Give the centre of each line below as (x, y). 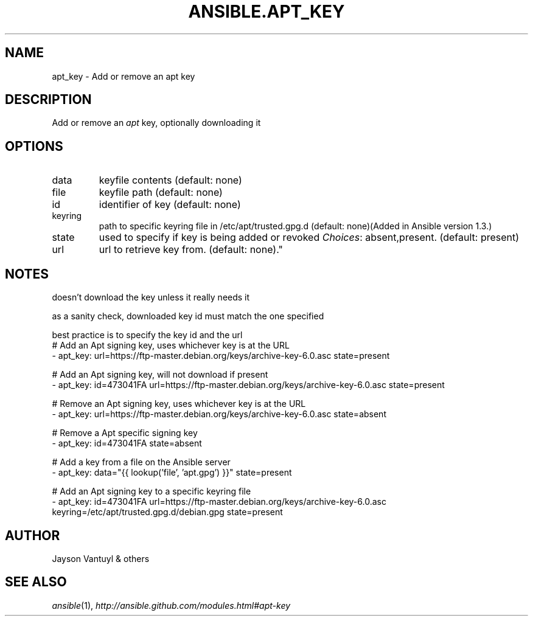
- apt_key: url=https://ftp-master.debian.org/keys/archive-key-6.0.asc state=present (221, 356)
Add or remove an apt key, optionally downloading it (156, 123)
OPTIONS (34, 146)
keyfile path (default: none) (161, 193)
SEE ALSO (36, 582)
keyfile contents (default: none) (170, 180)
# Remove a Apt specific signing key (125, 433)
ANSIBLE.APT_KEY (266, 12)
